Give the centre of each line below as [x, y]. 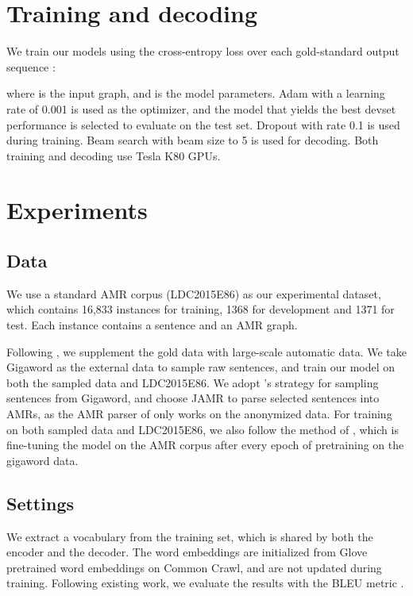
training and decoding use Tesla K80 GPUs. [114, 155]
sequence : [31, 66]
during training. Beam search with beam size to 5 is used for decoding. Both [193, 140]
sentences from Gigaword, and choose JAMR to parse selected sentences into [193, 398]
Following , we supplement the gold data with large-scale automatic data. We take [206, 351]
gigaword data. [42, 460]
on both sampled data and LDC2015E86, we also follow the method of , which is [203, 429]
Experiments [77, 210]
